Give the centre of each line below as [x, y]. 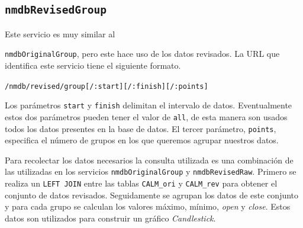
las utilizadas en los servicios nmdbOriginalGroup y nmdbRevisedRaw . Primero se [151, 171]
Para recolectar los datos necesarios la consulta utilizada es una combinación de [149, 160]
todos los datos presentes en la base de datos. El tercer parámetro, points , [141, 128]
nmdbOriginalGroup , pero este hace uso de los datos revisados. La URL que [142, 54]
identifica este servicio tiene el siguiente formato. [93, 65]
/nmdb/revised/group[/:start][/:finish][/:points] [107, 86]
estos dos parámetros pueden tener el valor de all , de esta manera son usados [146, 116]
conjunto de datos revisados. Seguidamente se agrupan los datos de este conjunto [152, 195]
